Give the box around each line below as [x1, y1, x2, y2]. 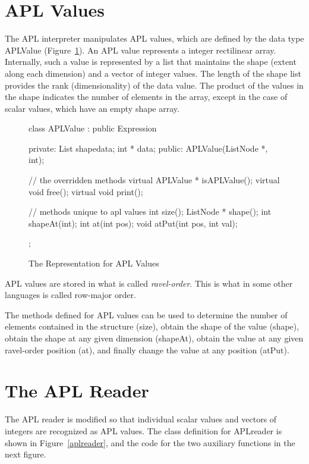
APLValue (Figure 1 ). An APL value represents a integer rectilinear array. [5, 43, 276, 56]
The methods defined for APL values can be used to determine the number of [5, 308, 288, 321]
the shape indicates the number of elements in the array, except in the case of [5, 90, 288, 103]
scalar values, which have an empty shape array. [5, 102, 179, 114]
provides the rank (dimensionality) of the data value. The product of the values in [5, 79, 304, 91]
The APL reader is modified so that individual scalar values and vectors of [5, 413, 277, 425]
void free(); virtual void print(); [29, 185, 143, 197]
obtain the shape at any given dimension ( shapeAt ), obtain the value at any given [5, 332, 304, 344]
